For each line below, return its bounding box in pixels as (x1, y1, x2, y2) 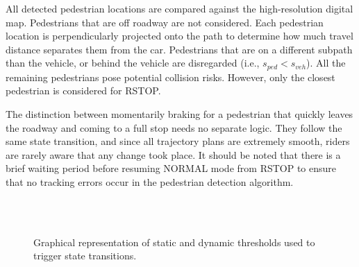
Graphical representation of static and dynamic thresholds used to (33, 234, 315, 249)
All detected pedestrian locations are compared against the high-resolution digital (6, 1, 353, 15)
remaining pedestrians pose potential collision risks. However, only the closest (6, 69, 335, 84)
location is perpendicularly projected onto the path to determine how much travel (6, 28, 353, 43)
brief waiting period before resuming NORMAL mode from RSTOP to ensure (6, 161, 337, 175)
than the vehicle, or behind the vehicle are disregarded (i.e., (6, 55, 260, 70)
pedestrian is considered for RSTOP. (6, 83, 161, 98)
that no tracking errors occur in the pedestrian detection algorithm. (6, 174, 294, 189)
